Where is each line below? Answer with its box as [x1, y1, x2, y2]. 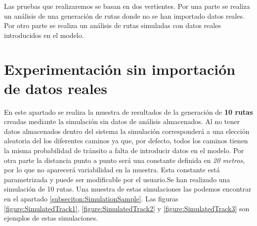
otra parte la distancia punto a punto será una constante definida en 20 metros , [4, 155, 245, 165]
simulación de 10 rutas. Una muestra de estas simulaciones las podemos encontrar [4, 184, 252, 194]
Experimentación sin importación [4, 59, 236, 79]
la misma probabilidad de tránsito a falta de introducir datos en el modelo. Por [4, 145, 244, 156]
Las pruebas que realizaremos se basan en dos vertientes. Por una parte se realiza [4, 1, 250, 11]
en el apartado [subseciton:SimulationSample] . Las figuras [4, 194, 178, 204]
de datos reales [4, 78, 108, 98]
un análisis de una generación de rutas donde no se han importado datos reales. [4, 10, 245, 21]
